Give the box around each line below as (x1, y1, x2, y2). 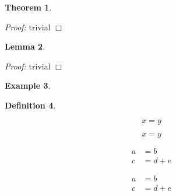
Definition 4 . (5, 99, 56, 111)
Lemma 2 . (5, 40, 45, 52)
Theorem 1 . (5, 1, 52, 13)
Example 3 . (5, 79, 51, 92)
